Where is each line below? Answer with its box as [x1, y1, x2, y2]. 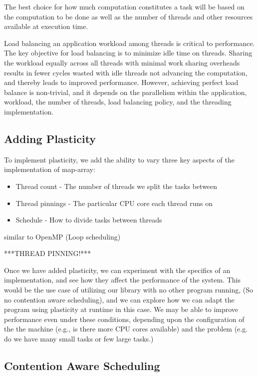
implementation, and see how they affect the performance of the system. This [4, 274, 241, 285]
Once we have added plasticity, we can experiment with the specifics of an [4, 264, 231, 275]
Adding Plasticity [4, 130, 96, 146]
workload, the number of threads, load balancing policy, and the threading [4, 96, 232, 107]
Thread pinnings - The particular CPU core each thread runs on [15, 197, 213, 208]
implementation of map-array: [4, 164, 95, 174]
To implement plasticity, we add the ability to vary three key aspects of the [4, 154, 235, 164]
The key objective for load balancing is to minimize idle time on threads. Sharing [4, 47, 253, 58]
